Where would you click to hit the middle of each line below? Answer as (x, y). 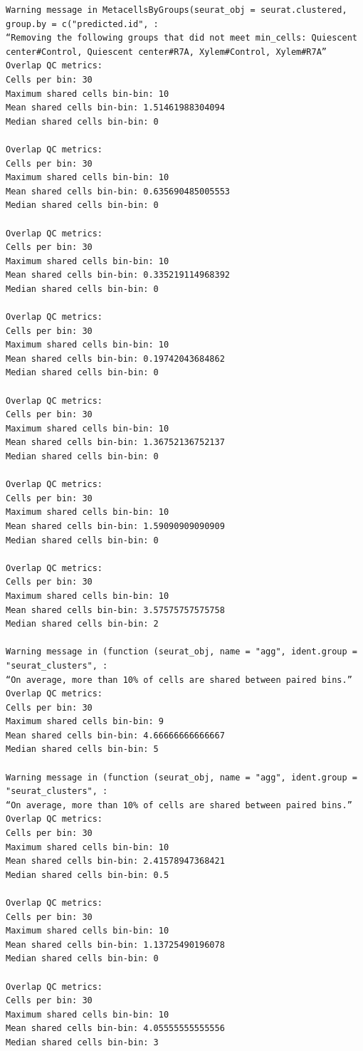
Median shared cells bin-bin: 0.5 (88, 875)
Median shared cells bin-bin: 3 (82, 1042)
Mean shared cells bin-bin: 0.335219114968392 (118, 275)
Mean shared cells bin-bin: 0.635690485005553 (118, 191)
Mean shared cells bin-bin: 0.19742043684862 (115, 359)
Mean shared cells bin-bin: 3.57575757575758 (115, 610)
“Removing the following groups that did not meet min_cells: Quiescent (181, 38)
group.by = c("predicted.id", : (82, 24)
